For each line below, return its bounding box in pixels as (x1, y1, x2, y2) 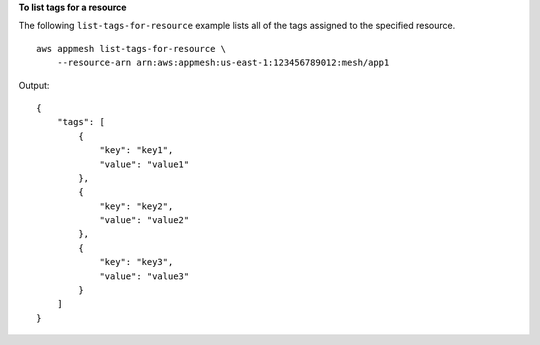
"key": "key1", (99, 145, 174, 156)
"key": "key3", (99, 256, 174, 268)
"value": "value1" (99, 158, 190, 170)
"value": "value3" (99, 270, 190, 282)
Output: (18, 79, 50, 91)
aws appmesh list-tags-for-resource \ (36, 43, 227, 54)
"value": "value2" (99, 215, 190, 226)
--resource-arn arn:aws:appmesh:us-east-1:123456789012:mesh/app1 (56, 57, 390, 69)
